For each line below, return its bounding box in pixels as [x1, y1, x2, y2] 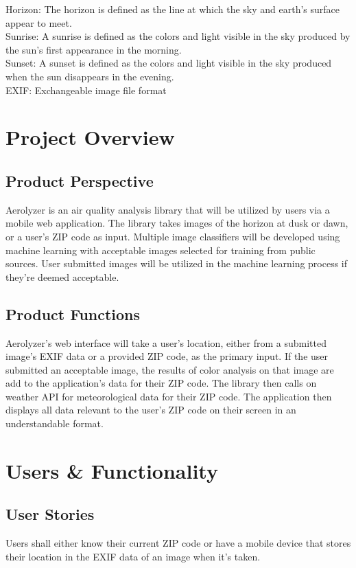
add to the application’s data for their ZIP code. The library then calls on [5, 376, 317, 390]
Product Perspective [5, 170, 154, 191]
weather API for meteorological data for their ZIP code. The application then [5, 389, 332, 403]
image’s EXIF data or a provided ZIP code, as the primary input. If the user [5, 349, 329, 363]
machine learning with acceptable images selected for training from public [5, 242, 316, 257]
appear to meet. [5, 15, 72, 30]
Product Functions [5, 303, 141, 324]
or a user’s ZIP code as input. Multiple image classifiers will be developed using [5, 229, 340, 243]
